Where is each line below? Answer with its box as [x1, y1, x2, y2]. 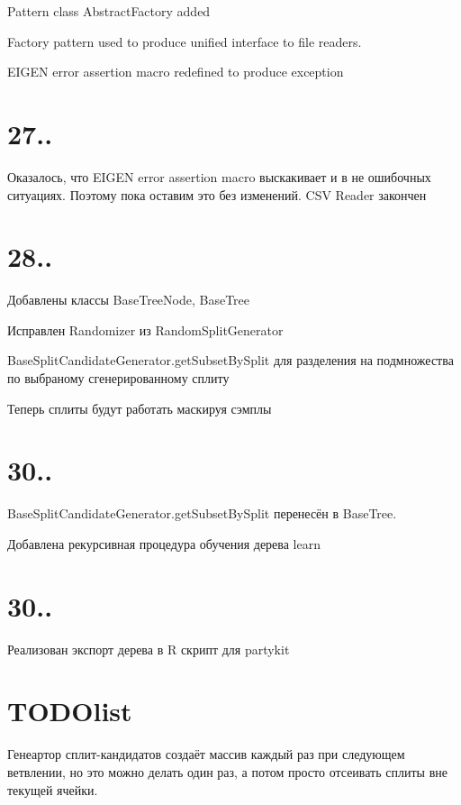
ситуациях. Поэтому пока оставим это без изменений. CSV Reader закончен [7, 185, 427, 204]
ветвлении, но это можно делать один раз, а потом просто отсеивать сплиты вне [7, 762, 447, 781]
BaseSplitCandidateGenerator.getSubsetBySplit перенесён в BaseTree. [7, 504, 397, 523]
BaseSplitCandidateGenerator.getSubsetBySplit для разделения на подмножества [7, 351, 454, 370]
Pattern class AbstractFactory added [7, 2, 211, 20]
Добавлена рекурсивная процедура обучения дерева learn [7, 534, 321, 553]
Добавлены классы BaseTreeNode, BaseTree [7, 290, 250, 309]
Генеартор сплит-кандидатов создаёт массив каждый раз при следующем [7, 745, 405, 764]
